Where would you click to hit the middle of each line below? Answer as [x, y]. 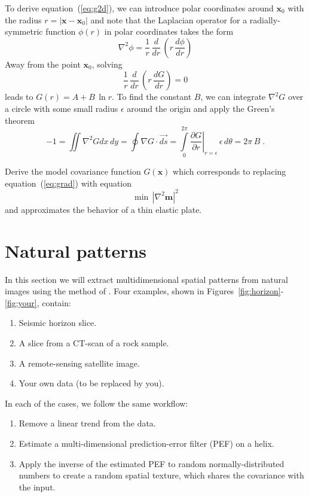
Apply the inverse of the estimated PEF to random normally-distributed [152, 463]
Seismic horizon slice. [58, 323]
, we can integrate [233, 97]
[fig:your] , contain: [38, 302]
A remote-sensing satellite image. [79, 363]
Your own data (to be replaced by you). [91, 383]
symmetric [24, 31]
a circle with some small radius [62, 108]
